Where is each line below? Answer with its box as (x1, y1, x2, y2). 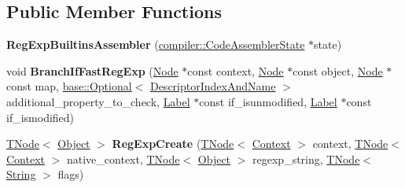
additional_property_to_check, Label (6, 93, 190, 109)
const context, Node (187, 62, 284, 79)
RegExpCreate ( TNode (112, 135, 234, 152)
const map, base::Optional (6, 78, 132, 94)
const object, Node (293, 62, 383, 79)
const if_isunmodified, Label (199, 93, 337, 109)
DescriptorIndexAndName (149, 78, 276, 94)
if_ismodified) (6, 109, 75, 125)
